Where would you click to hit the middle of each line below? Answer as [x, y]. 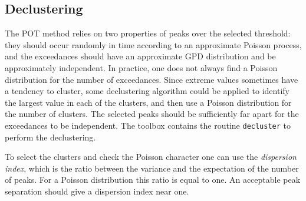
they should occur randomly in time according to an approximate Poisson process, [153, 44]
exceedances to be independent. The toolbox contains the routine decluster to [148, 125]
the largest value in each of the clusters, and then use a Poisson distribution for [148, 102]
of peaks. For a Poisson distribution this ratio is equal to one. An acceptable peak [153, 180]
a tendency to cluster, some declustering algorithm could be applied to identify [147, 91]
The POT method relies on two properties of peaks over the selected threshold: [148, 33]
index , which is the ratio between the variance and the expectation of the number [152, 168]
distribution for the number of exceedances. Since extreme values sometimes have [152, 79]
